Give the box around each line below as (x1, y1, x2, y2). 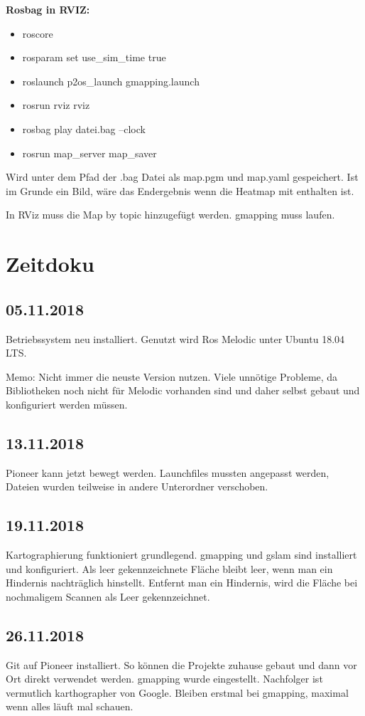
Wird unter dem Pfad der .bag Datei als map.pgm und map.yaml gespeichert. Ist (6, 169, 359, 184)
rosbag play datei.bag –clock (22, 121, 146, 136)
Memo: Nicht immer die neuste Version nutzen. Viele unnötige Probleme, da (6, 369, 338, 384)
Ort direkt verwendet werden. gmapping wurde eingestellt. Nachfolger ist (6, 671, 323, 686)
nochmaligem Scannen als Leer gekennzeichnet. (6, 589, 210, 604)
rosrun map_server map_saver (22, 145, 157, 160)
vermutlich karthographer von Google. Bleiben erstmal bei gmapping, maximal (6, 685, 349, 700)
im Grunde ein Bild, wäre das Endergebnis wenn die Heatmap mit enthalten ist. (6, 183, 354, 198)
